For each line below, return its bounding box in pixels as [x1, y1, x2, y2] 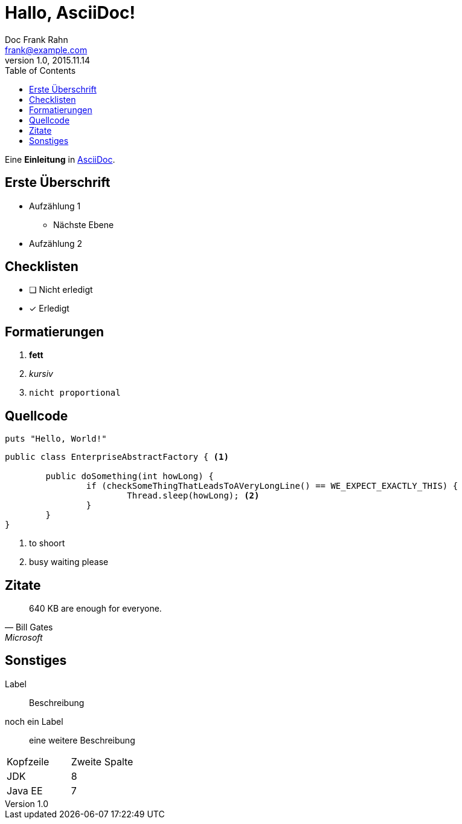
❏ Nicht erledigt [29, 284, 93, 295]
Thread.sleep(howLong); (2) [127, 491, 260, 501]
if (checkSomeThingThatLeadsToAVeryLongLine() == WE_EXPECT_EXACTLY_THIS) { [86, 481, 458, 491]
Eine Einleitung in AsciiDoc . [5, 154, 115, 165]
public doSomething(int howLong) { [45, 471, 214, 482]
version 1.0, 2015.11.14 [5, 54, 91, 65]
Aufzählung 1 [29, 200, 81, 211]
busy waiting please [29, 557, 109, 567]
